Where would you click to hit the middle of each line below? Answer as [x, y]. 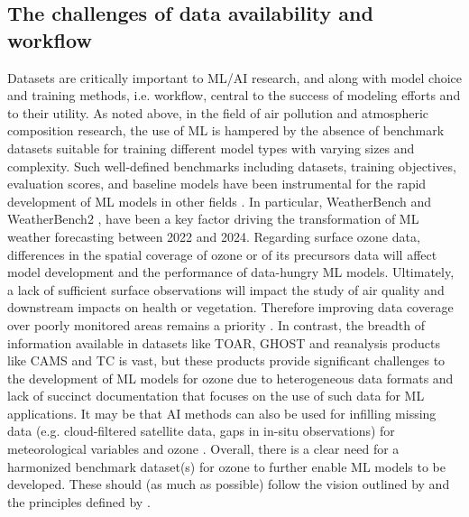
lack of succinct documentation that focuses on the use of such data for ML [216, 396]
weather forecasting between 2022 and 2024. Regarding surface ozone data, [214, 236]
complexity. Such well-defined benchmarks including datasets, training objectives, [232, 166]
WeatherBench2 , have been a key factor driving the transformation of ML [213, 219]
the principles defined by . [79, 501]
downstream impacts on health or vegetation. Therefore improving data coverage [230, 307]
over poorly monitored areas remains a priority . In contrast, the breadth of [216, 324]
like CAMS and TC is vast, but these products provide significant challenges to [226, 360]
